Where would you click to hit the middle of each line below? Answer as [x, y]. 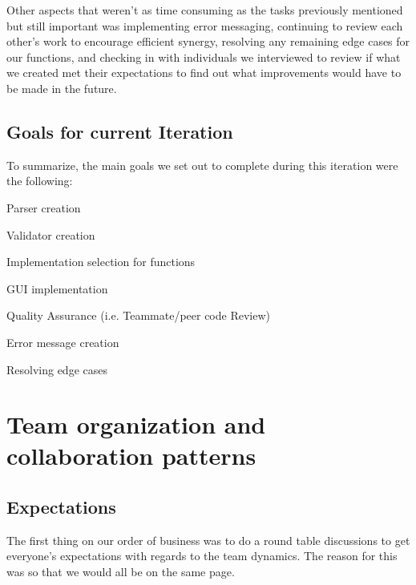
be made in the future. [62, 88]
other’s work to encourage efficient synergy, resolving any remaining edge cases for [208, 41]
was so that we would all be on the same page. [121, 572]
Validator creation [51, 234]
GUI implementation [57, 288]
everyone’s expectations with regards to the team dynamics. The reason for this [202, 556]
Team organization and [136, 424]
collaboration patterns [131, 456]
